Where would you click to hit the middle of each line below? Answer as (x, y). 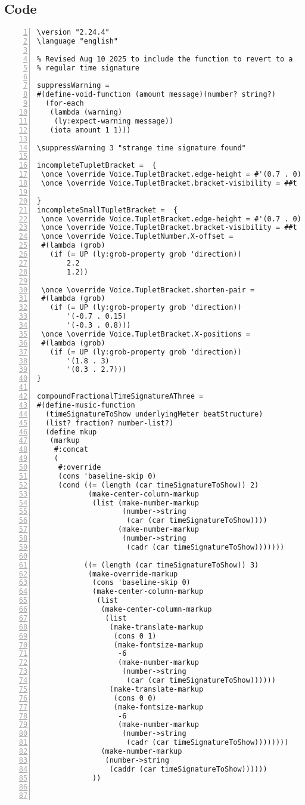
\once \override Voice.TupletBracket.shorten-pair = (148, 290)
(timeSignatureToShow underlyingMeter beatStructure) (154, 414)
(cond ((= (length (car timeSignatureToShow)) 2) (158, 485)
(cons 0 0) (135, 698)
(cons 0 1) (135, 636)
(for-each (65, 104)
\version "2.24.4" (73, 33)
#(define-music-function (86, 405)
